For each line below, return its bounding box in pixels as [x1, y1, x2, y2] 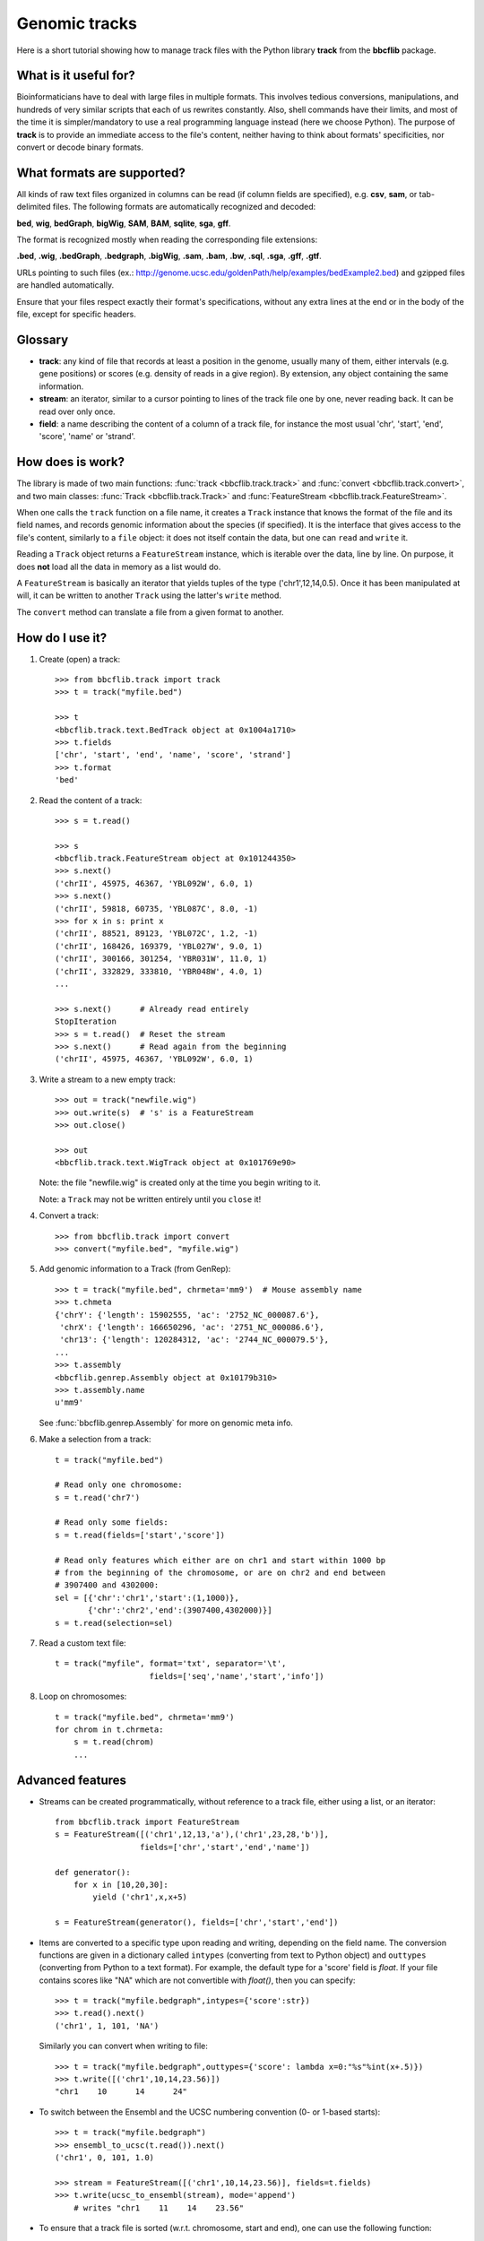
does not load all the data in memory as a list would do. [16, 561, 221, 572]
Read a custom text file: [39, 1637, 126, 1648]
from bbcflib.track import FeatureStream [55, 1817, 239, 1827]
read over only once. [39, 406, 116, 417]
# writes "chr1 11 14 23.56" [73, 2202, 245, 2213]
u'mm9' [55, 1397, 84, 1407]
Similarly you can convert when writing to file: [39, 2040, 208, 2052]
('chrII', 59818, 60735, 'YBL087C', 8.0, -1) [55, 904, 259, 913]
